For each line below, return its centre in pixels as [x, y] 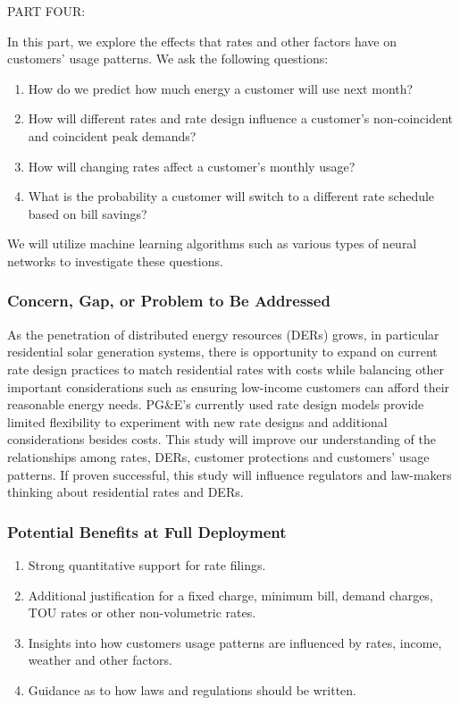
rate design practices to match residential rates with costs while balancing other [226, 369]
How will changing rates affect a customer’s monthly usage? [192, 166]
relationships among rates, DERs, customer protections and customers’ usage [218, 456]
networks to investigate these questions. [115, 260]
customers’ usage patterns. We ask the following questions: [168, 59]
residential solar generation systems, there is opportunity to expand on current [222, 352]
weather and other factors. [100, 660]
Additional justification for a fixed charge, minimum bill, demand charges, [230, 595]
